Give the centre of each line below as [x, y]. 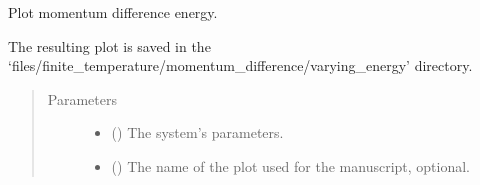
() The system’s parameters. [197, 132]
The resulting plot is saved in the [109, 45]
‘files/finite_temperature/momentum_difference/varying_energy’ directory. [240, 65]
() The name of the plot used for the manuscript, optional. [291, 165]
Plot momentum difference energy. [113, 12]
